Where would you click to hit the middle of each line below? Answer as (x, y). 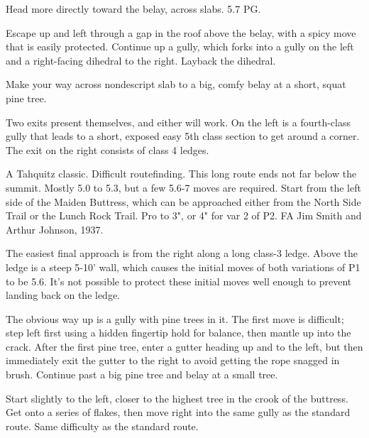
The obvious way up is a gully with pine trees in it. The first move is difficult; (175, 318)
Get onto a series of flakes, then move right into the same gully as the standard (178, 412)
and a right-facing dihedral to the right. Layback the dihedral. (141, 60)
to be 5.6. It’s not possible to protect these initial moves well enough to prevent (179, 281)
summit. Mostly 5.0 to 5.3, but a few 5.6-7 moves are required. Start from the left (183, 187)
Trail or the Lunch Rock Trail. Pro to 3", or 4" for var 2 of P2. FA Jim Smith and (184, 215)
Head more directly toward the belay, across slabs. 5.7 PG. (133, 9)
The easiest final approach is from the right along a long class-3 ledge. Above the (182, 253)
